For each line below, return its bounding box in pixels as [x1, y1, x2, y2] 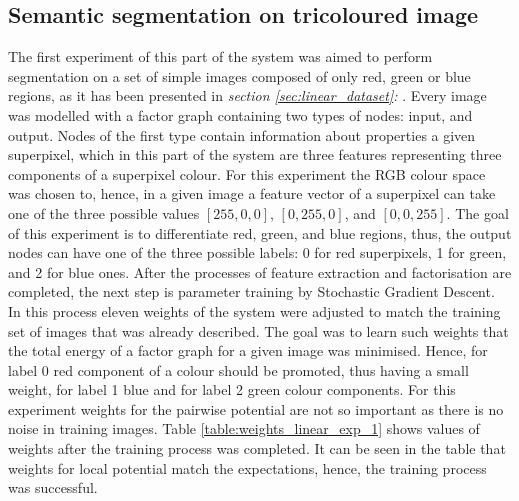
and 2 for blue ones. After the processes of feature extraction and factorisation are [8, 261, 512, 282]
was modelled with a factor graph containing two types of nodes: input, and [8, 104, 473, 125]
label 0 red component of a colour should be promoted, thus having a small [8, 359, 469, 380]
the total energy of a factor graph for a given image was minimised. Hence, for [8, 340, 488, 361]
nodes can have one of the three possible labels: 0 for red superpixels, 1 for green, [8, 242, 507, 263]
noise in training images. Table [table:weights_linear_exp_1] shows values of [8, 418, 480, 439]
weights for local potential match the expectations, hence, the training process [8, 457, 487, 478]
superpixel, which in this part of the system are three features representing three [8, 144, 502, 165]
